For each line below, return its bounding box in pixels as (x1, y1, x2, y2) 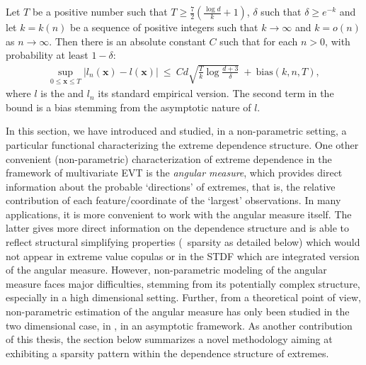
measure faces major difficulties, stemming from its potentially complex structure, (6, 276, 360, 291)
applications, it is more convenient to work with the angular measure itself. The (6, 206, 352, 221)
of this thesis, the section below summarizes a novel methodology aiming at (6, 332, 333, 347)
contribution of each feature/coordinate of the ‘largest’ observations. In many (6, 193, 341, 208)
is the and (40, 86, 84, 101)
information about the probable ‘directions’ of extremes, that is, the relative (6, 179, 336, 193)
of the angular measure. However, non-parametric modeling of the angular (6, 262, 327, 277)
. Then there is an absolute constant (49, 33, 206, 48)
